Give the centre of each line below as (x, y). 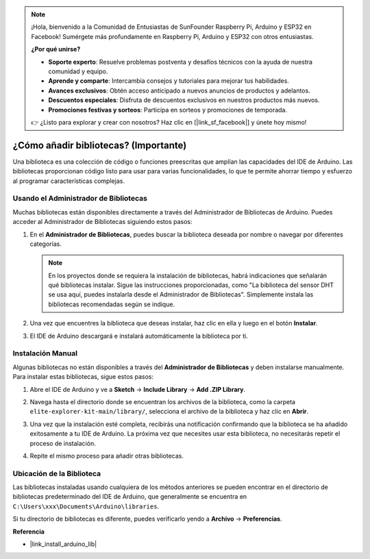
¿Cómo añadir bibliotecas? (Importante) (100, 145)
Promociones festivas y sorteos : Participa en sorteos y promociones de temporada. (168, 110)
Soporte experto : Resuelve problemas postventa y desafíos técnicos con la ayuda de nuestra (181, 62)
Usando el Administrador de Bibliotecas (80, 199)
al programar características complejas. (69, 181)
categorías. (46, 244)
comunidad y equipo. (78, 71)
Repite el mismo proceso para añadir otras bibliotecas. (107, 456)
